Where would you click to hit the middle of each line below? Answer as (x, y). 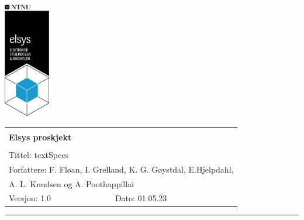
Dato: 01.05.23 (141, 198)
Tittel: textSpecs (39, 154)
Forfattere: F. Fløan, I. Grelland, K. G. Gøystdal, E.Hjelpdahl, (121, 169)
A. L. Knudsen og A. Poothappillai (72, 183)
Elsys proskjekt (40, 137)
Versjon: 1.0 (30, 198)
